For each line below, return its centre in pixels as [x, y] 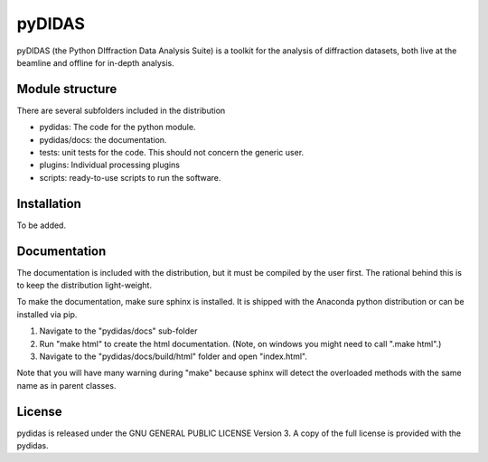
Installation [49, 203]
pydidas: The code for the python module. [117, 127]
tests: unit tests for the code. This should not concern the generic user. [172, 153]
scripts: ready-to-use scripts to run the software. [130, 177]
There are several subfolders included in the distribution [121, 110]
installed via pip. [47, 314]
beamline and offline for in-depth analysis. [96, 62]
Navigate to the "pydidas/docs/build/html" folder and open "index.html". [173, 356]
